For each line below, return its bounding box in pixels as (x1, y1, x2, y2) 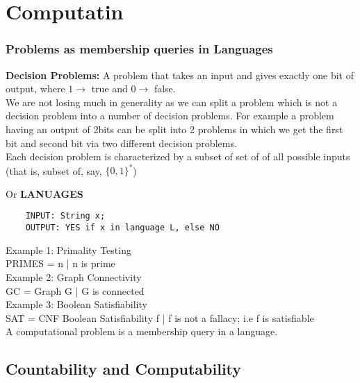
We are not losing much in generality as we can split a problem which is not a (6, 94, 338, 109)
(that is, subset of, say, (6, 163, 102, 178)
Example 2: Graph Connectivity (6, 269, 142, 284)
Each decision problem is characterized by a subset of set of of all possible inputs (6, 149, 350, 164)
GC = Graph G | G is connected (6, 283, 145, 298)
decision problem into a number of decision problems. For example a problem (6, 108, 334, 123)
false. (154, 81, 176, 96)
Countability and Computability (6, 358, 242, 380)
